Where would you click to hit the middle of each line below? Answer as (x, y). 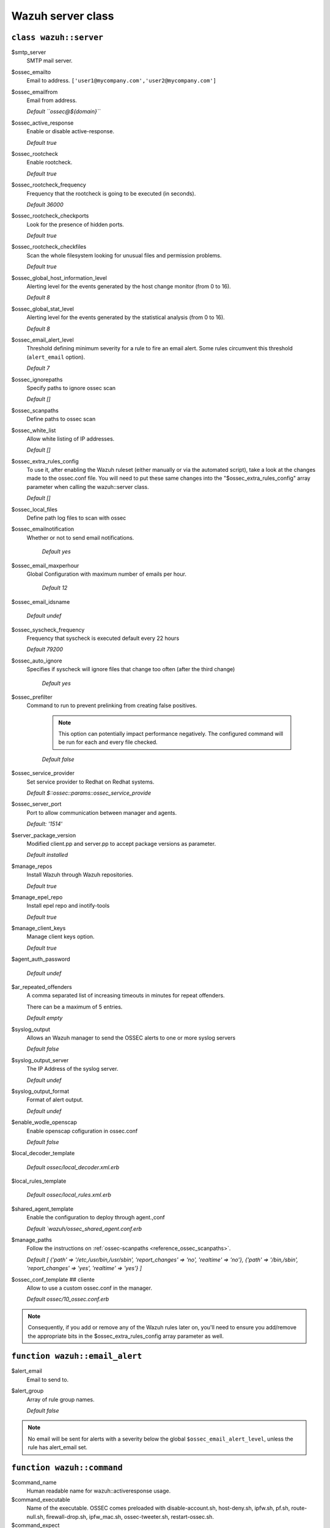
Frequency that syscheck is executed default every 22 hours (103, 638)
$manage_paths (31, 1240)
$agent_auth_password (41, 959)
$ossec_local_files (35, 509)
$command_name (34, 1483)
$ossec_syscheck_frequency (48, 630)
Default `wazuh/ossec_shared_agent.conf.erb (84, 1229)
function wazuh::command (67, 1467)
